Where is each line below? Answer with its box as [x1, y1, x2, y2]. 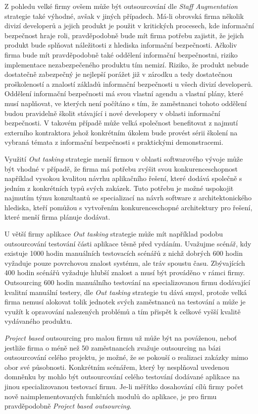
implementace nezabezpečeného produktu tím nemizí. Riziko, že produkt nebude [4, 59, 249, 69]
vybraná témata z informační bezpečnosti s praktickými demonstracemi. [4, 137, 223, 147]
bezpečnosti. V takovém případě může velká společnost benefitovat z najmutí [4, 118, 238, 128]
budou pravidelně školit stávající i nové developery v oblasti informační [4, 108, 220, 118]
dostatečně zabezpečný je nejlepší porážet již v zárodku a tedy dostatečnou [4, 69, 232, 79]
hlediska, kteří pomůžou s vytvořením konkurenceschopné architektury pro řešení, [4, 202, 253, 212]
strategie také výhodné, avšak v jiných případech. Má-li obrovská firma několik [4, 10, 244, 21]
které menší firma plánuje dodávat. [4, 212, 110, 222]
